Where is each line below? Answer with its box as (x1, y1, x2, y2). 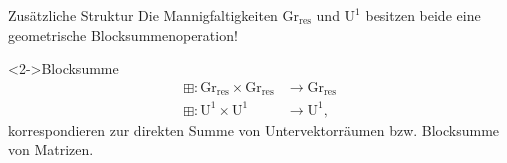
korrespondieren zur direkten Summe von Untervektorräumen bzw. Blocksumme (8, 119, 500, 140)
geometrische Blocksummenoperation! (8, 24, 238, 45)
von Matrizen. (8, 139, 94, 160)
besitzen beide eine (365, 5, 481, 25)
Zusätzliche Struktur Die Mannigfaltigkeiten (8, 5, 278, 25)
